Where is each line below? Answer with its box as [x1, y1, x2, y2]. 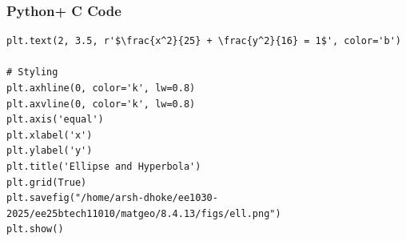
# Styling [6, 66, 58, 78]
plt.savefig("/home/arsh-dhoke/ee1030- [6, 192, 218, 204]
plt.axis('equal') [6, 114, 104, 126]
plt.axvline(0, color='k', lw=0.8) [6, 98, 196, 110]
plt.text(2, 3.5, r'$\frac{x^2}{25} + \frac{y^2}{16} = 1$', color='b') [6, 35, 401, 47]
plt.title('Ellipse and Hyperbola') [6, 160, 201, 172]
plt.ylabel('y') [6, 145, 93, 157]
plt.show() [6, 223, 64, 235]
